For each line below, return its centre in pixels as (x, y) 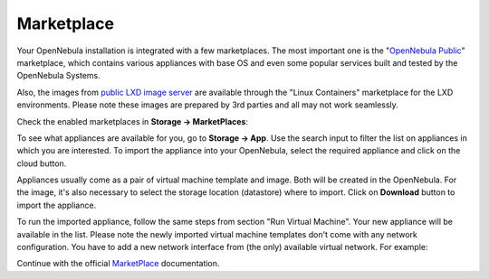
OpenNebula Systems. (58, 76)
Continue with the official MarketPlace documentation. (118, 264)
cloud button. (42, 163)
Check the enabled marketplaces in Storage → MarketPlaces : (133, 121)
